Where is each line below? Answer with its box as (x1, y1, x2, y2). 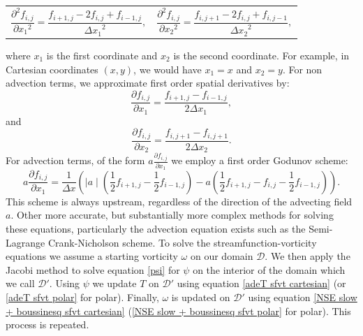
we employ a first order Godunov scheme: (171, 153, 348, 168)
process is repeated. (6, 317, 89, 332)
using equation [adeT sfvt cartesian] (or (177, 276, 346, 291)
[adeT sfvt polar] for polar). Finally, (6, 290, 159, 304)
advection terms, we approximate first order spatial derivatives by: (6, 75, 290, 90)
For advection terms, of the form (6, 153, 145, 168)
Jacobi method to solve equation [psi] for (6, 262, 180, 277)
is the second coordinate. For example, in (173, 48, 350, 63)
